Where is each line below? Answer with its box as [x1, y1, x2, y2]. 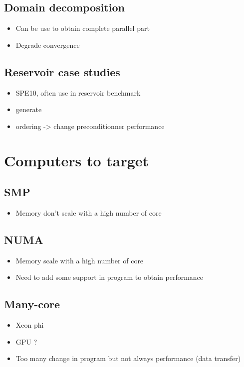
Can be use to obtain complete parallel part [15, 23, 150, 33]
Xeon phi [15, 320, 44, 330]
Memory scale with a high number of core [15, 255, 144, 265]
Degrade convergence [15, 39, 80, 50]
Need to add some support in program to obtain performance [15, 272, 204, 282]
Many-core [4, 296, 60, 312]
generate [15, 104, 42, 115]
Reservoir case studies [4, 64, 120, 79]
